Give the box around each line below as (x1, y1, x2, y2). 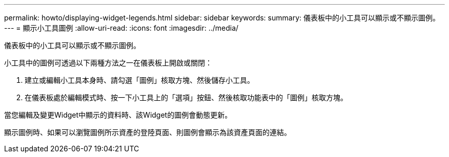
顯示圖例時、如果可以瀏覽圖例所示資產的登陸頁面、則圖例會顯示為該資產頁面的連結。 (4, 128, 291, 137)
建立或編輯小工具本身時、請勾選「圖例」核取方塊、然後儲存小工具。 (25, 76, 254, 84)
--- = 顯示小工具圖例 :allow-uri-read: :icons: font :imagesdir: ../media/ (4, 24, 239, 32)
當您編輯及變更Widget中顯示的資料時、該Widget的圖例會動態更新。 (4, 110, 232, 119)
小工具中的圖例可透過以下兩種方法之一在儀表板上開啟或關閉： (4, 58, 212, 67)
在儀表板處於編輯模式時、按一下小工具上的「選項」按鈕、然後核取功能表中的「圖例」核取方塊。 (25, 93, 348, 102)
